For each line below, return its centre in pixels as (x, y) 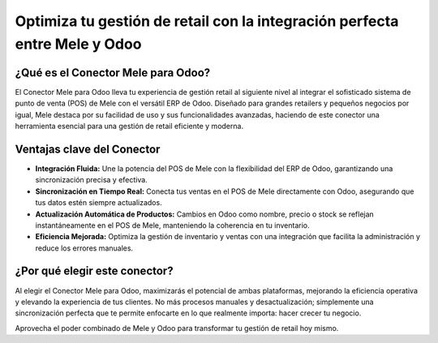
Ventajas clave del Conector (88, 149)
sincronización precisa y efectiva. (91, 180)
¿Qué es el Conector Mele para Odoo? (113, 73)
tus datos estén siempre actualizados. (99, 203)
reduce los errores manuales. (84, 248)
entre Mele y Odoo (78, 44)
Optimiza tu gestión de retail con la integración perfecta (207, 21)
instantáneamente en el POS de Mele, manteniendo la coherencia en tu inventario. (172, 225)
